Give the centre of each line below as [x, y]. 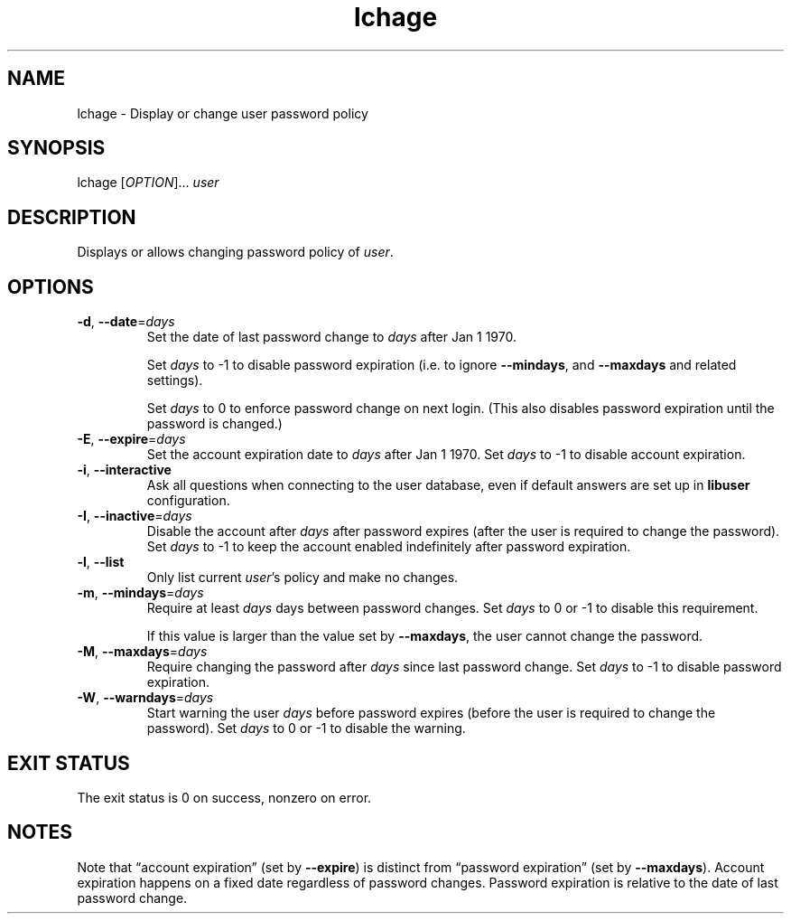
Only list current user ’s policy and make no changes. [302, 578]
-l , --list [101, 562]
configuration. [188, 501]
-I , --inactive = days [135, 516]
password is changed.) [214, 424]
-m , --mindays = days [140, 593]
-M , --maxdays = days [142, 652]
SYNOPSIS [56, 148]
